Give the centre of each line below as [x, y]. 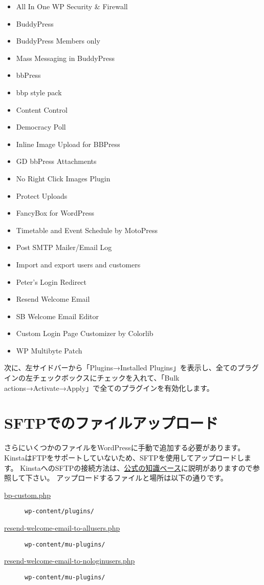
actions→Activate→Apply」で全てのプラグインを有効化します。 [109, 388]
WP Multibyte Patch [49, 350]
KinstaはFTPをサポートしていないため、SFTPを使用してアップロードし [124, 457]
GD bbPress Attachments [56, 161]
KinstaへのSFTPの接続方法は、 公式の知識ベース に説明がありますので [136, 467]
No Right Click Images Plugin [63, 178]
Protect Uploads [42, 195]
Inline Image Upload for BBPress [68, 144]
